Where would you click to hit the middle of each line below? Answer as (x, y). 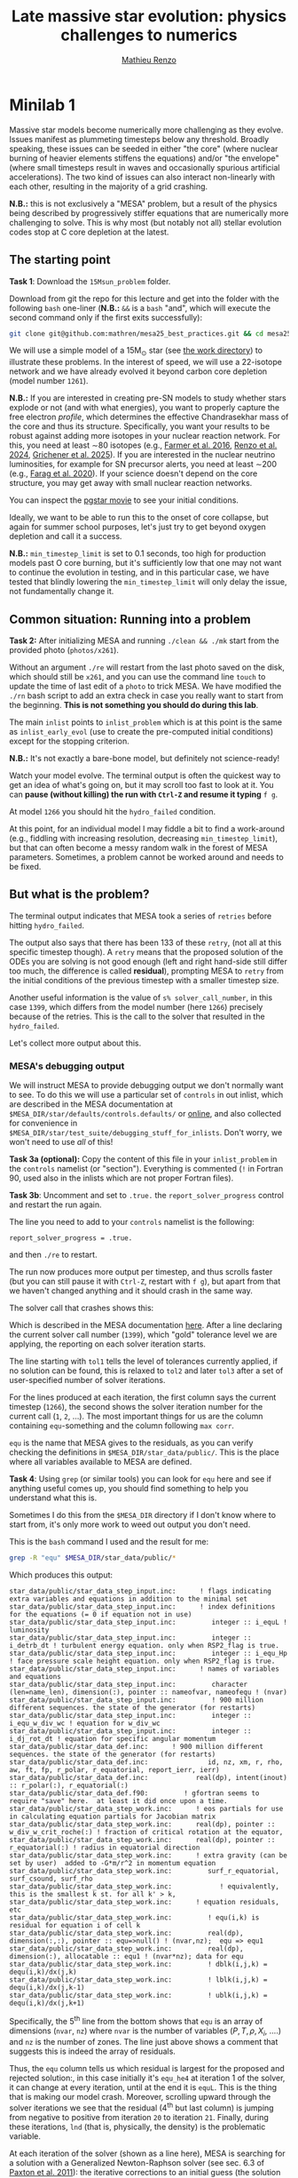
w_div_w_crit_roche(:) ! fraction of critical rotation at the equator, (146, 1832)
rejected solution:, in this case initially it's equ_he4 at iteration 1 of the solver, (147, 2078)
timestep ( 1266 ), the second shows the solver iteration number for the (136, 1407)
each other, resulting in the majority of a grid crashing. (109, 186)
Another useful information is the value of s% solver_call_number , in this (141, 998)
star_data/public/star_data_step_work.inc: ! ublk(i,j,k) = (138, 1995)
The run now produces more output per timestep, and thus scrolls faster (141, 1272)
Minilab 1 (42, 105)
